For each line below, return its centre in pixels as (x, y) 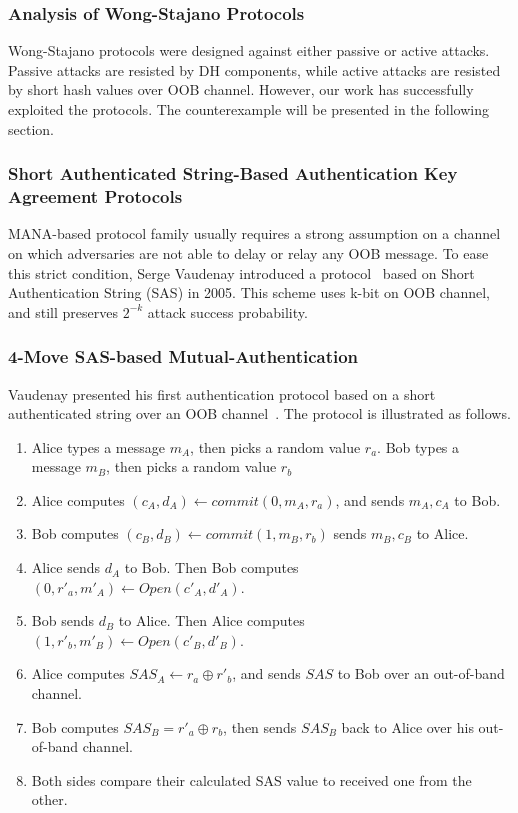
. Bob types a (418, 446)
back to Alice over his (407, 726)
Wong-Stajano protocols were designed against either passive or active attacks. (249, 50)
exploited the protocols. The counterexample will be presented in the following (248, 109)
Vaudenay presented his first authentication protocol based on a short (222, 393)
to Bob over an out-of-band (421, 673)
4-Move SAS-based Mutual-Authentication (183, 356)
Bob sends (62, 620)
